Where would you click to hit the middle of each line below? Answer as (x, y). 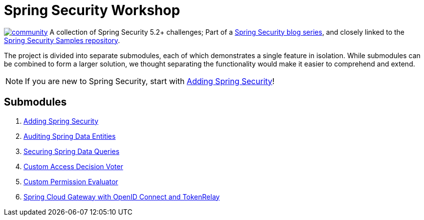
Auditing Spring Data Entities (70, 136)
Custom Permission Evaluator (71, 181)
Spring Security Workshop (92, 10)
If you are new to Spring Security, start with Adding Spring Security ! (150, 81)
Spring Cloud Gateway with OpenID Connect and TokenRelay (122, 197)
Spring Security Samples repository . (62, 40)
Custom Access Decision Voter (73, 166)
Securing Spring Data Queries (72, 151)
